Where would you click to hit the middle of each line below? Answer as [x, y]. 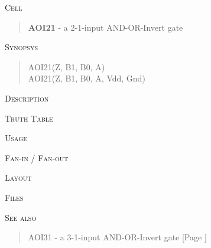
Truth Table [29, 118]
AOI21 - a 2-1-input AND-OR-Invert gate [105, 27]
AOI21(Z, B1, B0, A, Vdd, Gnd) [87, 78]
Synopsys [21, 47]
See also [21, 217]
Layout [18, 177]
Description [27, 98]
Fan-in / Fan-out [37, 157]
